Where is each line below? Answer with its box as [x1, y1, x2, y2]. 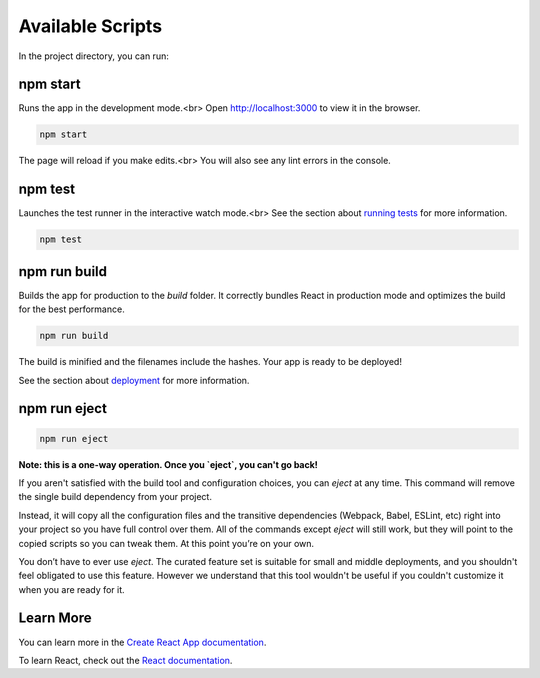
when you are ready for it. [18, 583, 125, 595]
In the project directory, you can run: [18, 50, 169, 62]
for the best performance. [18, 303, 125, 315]
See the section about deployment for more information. [18, 374, 250, 386]
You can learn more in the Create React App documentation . [18, 636, 267, 648]
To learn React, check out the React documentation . [18, 654, 233, 666]
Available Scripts [18, 15, 163, 37]
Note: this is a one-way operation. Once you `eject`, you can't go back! [18, 458, 319, 470]
